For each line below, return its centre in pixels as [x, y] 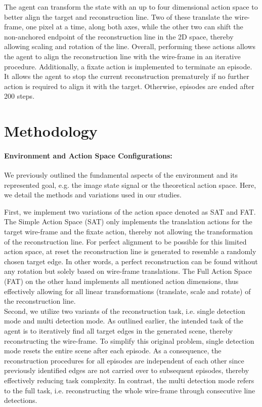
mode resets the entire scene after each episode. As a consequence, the [113, 351]
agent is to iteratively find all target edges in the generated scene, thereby [119, 331]
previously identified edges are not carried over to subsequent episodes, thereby [127, 370]
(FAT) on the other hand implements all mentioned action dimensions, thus [121, 281]
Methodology [51, 131]
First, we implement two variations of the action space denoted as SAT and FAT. [130, 211]
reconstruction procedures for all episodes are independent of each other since [124, 360]
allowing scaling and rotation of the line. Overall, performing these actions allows [130, 46]
